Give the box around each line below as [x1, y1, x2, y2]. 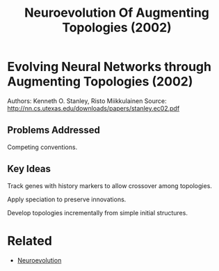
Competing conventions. [7, 143, 78, 151]
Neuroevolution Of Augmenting [24, 5, 210, 21]
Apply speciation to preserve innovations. [7, 195, 127, 203]
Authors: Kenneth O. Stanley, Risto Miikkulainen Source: [7, 96, 167, 105]
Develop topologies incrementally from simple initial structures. [7, 208, 188, 217]
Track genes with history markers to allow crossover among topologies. [7, 181, 212, 189]
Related [7, 233, 52, 249]
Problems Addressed [7, 124, 101, 137]
